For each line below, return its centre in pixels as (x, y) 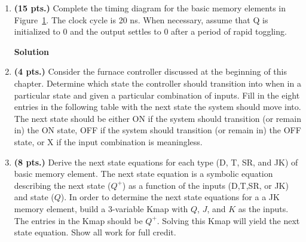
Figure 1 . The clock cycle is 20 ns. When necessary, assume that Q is (141, 19)
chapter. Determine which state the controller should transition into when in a (157, 83)
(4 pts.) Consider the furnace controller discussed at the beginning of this (150, 71)
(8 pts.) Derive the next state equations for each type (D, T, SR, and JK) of (156, 162)
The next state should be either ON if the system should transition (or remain (157, 118)
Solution (31, 51)
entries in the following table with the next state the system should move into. (157, 107)
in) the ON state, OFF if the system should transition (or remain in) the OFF (157, 130)
